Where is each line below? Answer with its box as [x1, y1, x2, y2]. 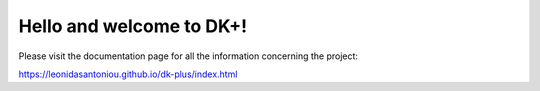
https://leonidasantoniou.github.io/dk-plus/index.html [18, 68, 238, 80]
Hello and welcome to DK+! [18, 15, 248, 37]
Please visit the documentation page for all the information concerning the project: [18, 50, 359, 62]
